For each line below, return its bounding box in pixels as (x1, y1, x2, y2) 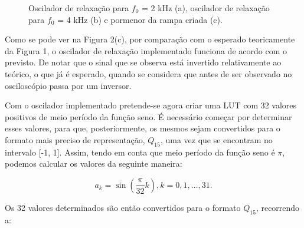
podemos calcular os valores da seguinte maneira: (5, 157, 182, 170)
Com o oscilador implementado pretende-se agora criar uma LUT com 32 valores (5, 99, 297, 111)
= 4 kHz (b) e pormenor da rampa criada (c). (57, 13, 223, 25)
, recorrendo (256, 201, 300, 213)
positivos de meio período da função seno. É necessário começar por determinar (5, 110, 292, 123)
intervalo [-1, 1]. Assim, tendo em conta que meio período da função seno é (5, 146, 275, 158)
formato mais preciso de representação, (5, 133, 145, 146)
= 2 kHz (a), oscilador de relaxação (142, 2, 270, 14)
